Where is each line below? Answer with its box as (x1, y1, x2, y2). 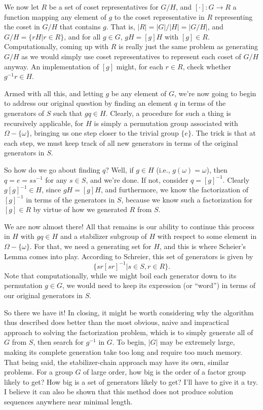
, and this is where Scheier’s (159, 241, 246, 252)
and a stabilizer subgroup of (60, 231, 147, 241)
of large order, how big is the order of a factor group (83, 366, 246, 377)
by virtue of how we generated (33, 204, 127, 215)
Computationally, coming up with (4, 41, 109, 52)
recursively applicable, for (4, 117, 84, 128)
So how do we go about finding (4, 164, 100, 175)
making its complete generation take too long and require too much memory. (4, 346, 242, 357)
